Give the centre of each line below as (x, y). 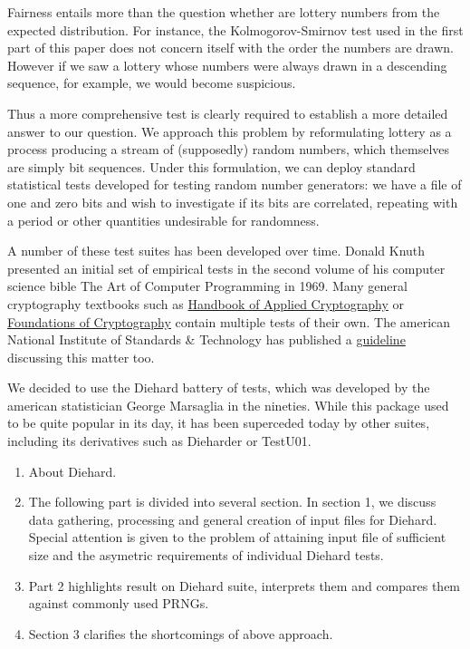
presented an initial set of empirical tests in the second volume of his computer (226, 268)
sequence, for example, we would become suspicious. (152, 83)
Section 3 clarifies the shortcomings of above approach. (181, 633)
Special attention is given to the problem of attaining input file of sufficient (237, 537)
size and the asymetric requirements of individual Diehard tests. (206, 555)
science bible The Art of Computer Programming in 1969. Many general (207, 286)
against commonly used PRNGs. (119, 603)
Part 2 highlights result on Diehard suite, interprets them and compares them (245, 585)
